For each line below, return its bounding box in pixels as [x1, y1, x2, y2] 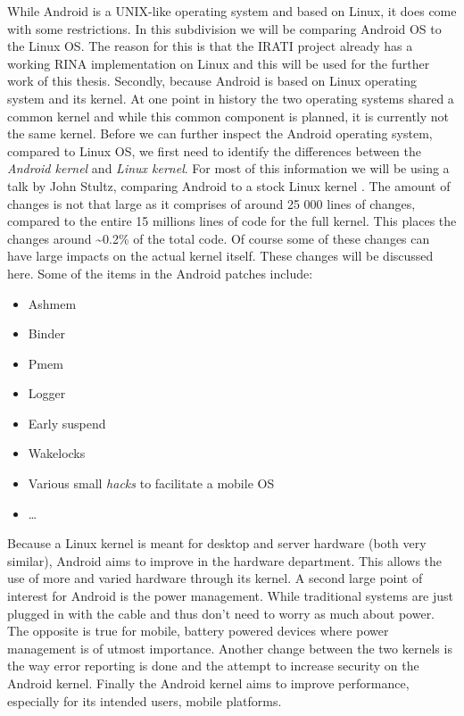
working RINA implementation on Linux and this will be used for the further [7, 54, 430, 72]
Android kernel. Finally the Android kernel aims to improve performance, [7, 674, 410, 692]
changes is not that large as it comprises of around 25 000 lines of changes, [7, 194, 416, 212]
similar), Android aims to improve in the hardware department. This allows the [7, 551, 443, 570]
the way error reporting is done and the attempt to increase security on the [7, 656, 419, 675]
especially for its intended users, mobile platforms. [7, 691, 282, 710]
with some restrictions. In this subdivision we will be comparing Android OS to [7, 19, 442, 37]
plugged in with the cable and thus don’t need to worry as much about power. [7, 604, 435, 622]
